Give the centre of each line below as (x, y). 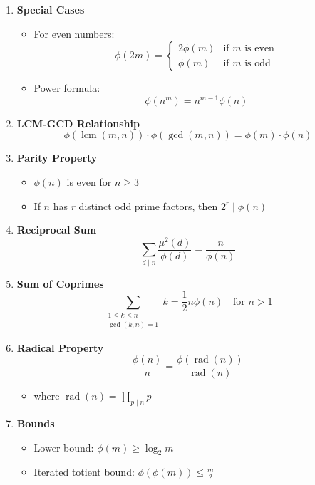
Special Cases (51, 9)
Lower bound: (64, 447)
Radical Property (60, 347)
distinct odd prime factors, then (148, 205)
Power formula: (67, 88)
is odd (258, 63)
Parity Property (57, 158)
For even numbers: (74, 33)
